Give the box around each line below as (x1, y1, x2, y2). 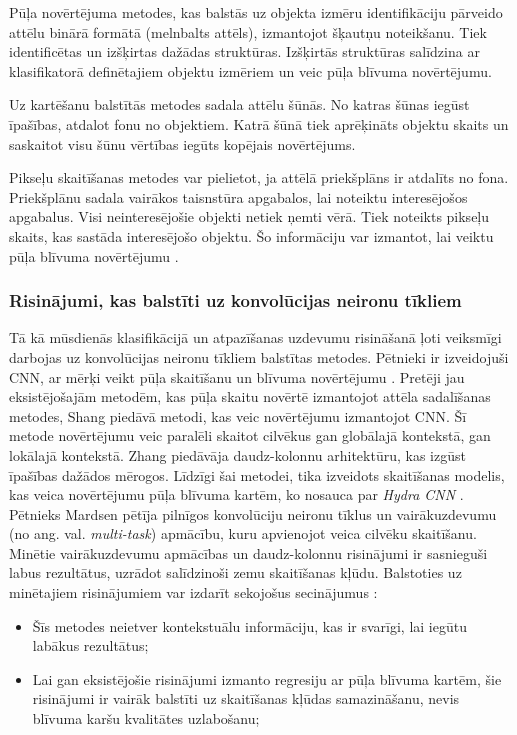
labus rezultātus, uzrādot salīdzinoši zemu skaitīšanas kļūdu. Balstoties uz (9, 562, 462, 583)
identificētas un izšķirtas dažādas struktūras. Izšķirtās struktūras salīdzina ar (9, 41, 480, 62)
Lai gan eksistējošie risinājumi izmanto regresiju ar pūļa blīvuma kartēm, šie (32, 668, 502, 689)
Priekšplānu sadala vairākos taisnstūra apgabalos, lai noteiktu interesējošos (9, 186, 468, 207)
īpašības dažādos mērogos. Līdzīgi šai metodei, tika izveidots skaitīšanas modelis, (9, 464, 505, 485)
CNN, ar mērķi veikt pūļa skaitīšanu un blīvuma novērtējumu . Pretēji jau (9, 366, 465, 387)
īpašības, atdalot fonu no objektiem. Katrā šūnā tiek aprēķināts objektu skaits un (9, 113, 509, 134)
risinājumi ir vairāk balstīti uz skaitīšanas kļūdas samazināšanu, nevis (32, 688, 460, 709)
